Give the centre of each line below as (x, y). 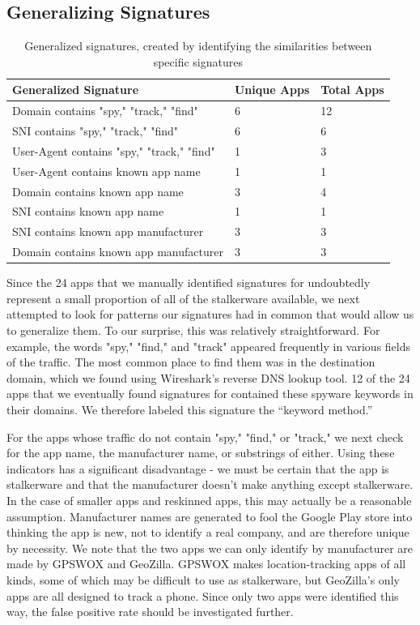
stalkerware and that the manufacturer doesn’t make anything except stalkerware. (210, 484)
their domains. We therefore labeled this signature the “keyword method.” (190, 409)
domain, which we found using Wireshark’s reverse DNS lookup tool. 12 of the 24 (208, 377)
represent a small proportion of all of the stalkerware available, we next (183, 298)
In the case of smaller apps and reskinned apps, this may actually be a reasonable (209, 500)
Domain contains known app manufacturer (118, 252)
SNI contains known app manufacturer (108, 231)
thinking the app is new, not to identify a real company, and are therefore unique (208, 532)
